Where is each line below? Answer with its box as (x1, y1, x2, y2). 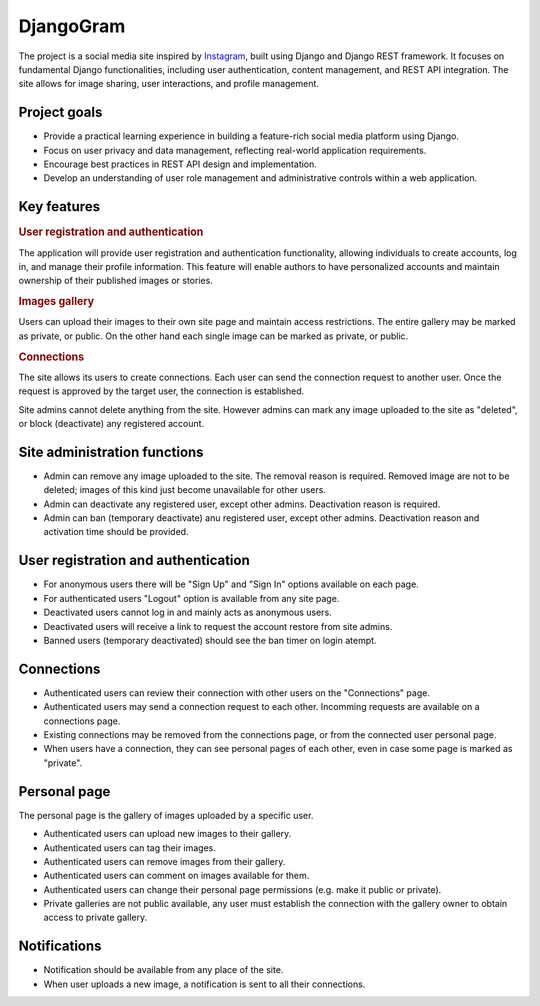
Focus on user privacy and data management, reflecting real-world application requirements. (43, 144, 427, 156)
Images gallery (18, 295, 95, 309)
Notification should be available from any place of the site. (43, 964, 284, 976)
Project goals (18, 104, 103, 121)
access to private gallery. (43, 911, 148, 924)
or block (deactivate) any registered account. (18, 418, 205, 430)
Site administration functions (18, 443, 204, 460)
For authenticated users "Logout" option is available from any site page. (43, 592, 340, 604)
